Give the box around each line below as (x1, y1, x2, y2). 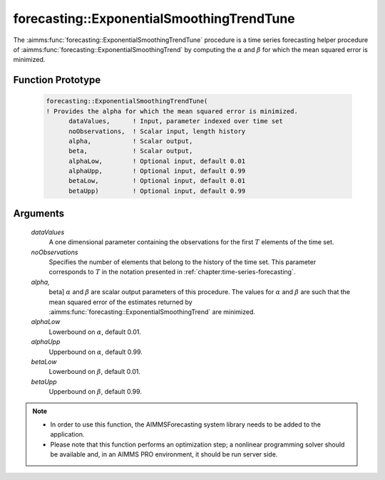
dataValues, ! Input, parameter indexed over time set (68, 118, 283, 125)
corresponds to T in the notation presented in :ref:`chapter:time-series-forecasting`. (48, 268, 296, 276)
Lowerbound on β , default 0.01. (48, 367, 141, 376)
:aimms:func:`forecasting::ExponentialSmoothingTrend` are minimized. (48, 307, 256, 316)
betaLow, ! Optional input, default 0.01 (68, 177, 246, 185)
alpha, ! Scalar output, (68, 137, 193, 145)
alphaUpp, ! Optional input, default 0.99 (68, 167, 246, 175)
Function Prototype (13, 74, 101, 86)
